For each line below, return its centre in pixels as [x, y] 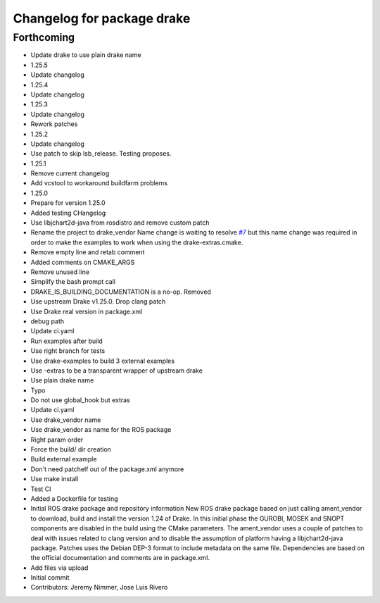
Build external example [64, 459]
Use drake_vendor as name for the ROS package [101, 430]
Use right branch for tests [68, 351]
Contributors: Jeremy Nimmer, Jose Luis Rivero [99, 588]
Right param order [57, 440]
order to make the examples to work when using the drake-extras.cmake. [137, 242]
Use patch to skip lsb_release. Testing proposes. [101, 154]
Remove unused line [60, 272]
